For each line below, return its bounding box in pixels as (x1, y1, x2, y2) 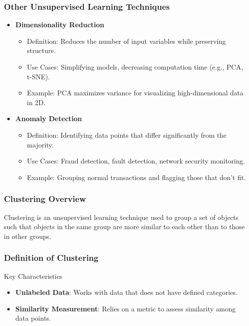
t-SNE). (27, 71, 50, 81)
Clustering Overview (4, 193, 86, 205)
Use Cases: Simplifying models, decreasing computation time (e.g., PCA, (27, 62, 243, 72)
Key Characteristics (4, 271, 63, 281)
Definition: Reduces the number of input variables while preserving (27, 36, 226, 46)
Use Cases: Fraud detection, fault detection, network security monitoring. (27, 156, 245, 166)
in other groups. (4, 231, 51, 241)
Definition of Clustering (4, 252, 99, 264)
